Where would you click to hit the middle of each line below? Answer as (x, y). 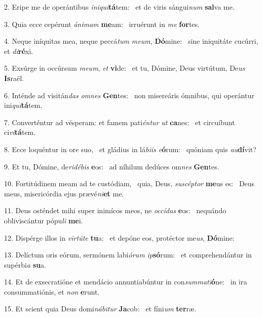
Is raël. (14, 78)
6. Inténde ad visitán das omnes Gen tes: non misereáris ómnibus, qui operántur (129, 95)
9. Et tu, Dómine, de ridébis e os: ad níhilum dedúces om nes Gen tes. (112, 166)
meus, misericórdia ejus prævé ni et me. (64, 193)
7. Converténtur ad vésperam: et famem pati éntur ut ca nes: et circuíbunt (120, 122)
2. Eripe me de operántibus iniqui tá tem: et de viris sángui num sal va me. (119, 7)
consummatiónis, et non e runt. (52, 291)
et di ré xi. (19, 51)
